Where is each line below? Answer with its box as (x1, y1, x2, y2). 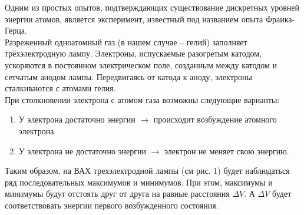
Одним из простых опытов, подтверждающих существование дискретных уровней (5, 1, 300, 13)
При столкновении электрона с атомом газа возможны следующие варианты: (5, 93, 280, 105)
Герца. (5, 24, 27, 37)
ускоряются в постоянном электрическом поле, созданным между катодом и (5, 58, 277, 71)
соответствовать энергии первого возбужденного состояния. (5, 199, 219, 211)
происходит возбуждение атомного (153, 113, 277, 125)
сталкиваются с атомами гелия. (5, 82, 116, 94)
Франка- (265, 12, 295, 25)
